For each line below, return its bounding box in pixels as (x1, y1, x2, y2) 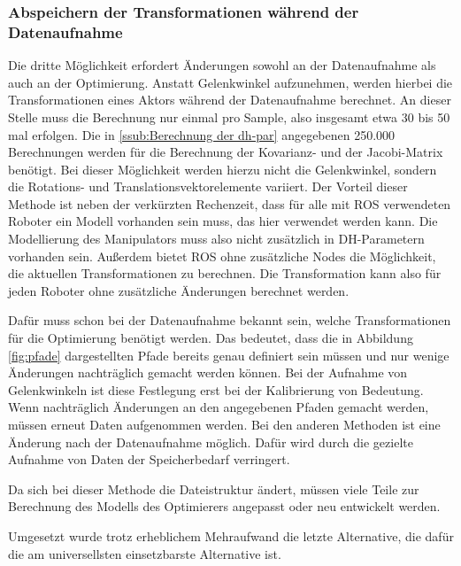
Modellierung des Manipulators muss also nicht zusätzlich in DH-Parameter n (8, 229, 425, 248)
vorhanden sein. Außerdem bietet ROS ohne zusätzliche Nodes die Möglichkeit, (8, 246, 436, 265)
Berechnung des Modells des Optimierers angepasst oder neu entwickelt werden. (8, 497, 441, 516)
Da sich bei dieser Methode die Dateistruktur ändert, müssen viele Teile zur (8, 479, 419, 498)
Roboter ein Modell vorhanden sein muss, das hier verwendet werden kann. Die (8, 212, 438, 230)
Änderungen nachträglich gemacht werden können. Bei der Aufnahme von (8, 363, 408, 382)
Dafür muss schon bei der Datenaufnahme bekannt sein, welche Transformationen (8, 311, 451, 330)
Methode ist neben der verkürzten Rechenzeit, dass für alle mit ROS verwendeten (8, 194, 451, 213)
